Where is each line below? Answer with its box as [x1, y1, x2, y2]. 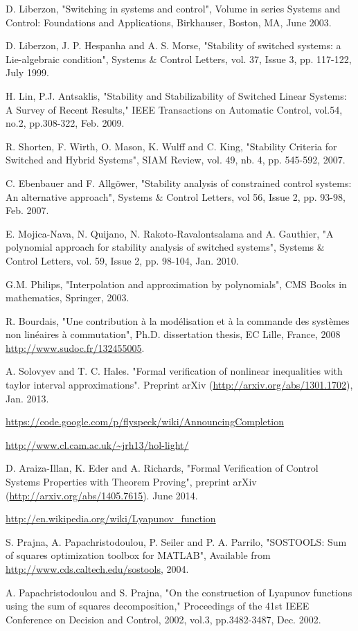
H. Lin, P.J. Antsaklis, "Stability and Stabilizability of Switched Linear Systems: [6, 88, 347, 103]
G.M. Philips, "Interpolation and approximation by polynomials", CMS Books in [6, 276, 347, 291]
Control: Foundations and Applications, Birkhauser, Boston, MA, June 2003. [6, 15, 332, 29]
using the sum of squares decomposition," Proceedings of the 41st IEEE [6, 598, 310, 613]
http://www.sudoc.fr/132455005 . [6, 340, 145, 355]
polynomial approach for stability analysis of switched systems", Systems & [6, 240, 325, 254]
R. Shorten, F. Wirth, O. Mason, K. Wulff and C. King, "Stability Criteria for [6, 139, 337, 153]
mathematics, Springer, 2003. [6, 290, 129, 305]
